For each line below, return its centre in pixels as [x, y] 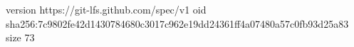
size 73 [20, 37]
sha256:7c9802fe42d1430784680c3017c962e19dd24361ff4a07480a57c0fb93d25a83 [177, 23]
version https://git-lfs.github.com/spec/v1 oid [106, 9]
